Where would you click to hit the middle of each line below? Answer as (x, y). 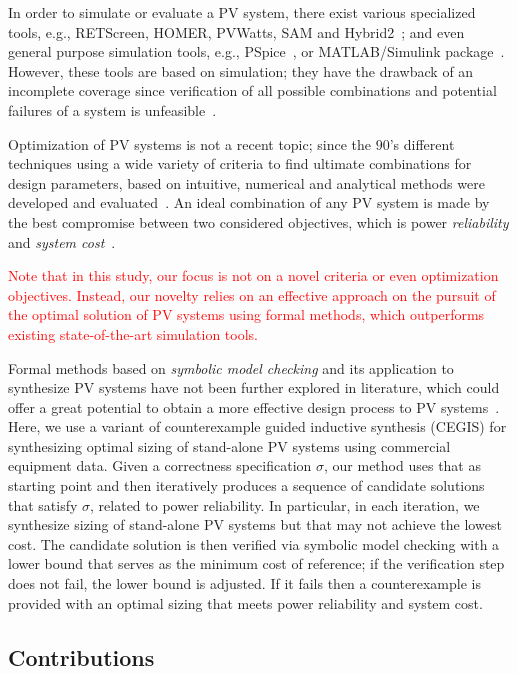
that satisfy (43, 504)
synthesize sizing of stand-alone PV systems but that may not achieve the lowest (255, 524)
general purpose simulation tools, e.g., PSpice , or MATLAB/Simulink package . (256, 51)
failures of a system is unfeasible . (112, 109)
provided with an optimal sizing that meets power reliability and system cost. (245, 602)
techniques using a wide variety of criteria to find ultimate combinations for (240, 163)
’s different (422, 143)
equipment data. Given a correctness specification (160, 465)
